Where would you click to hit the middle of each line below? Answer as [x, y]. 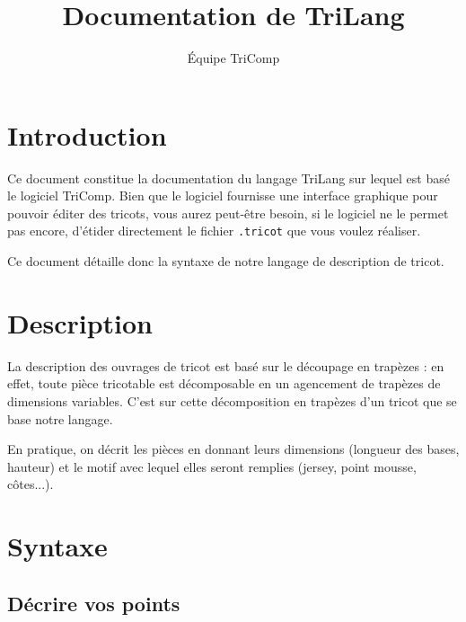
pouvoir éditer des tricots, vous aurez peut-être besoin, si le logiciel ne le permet [228, 213]
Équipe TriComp [233, 58]
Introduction [87, 134]
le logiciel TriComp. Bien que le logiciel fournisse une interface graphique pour [223, 195]
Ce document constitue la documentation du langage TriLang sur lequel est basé [229, 178]
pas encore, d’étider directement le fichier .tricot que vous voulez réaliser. [214, 231]
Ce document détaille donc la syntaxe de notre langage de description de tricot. [226, 261]
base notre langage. [60, 418]
